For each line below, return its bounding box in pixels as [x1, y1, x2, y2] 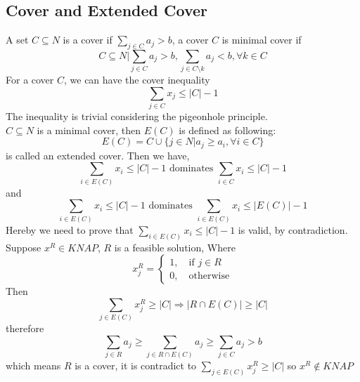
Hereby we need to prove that [6, 222, 134, 237]
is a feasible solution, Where [114, 239, 236, 254]
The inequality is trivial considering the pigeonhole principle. [6, 109, 268, 124]
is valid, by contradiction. [238, 222, 348, 237]
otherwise [188, 270, 230, 281]
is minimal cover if [221, 32, 302, 47]
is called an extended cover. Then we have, [6, 147, 190, 162]
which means [6, 358, 61, 373]
